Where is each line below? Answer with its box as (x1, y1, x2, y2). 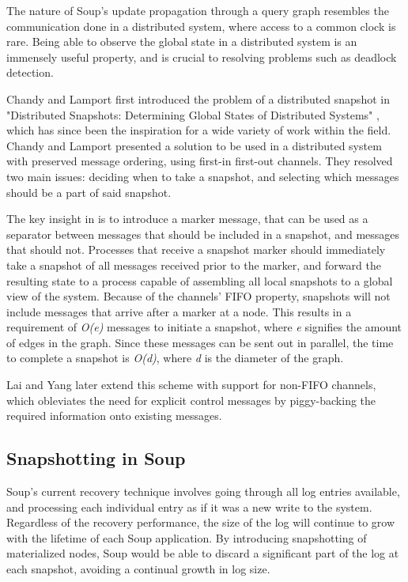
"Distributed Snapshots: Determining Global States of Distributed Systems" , (6, 106, 380, 123)
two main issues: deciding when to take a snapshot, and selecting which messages (6, 168, 399, 184)
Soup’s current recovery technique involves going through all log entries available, (6, 483, 400, 500)
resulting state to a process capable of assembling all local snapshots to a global (6, 272, 393, 289)
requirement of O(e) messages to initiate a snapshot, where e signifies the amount (6, 319, 402, 335)
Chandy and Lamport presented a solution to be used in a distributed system (6, 137, 382, 153)
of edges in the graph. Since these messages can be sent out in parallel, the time (6, 334, 394, 350)
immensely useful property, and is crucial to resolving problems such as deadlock (6, 48, 397, 65)
